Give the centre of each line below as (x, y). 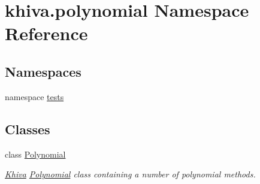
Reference (46, 33)
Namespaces (43, 71)
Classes (28, 129)
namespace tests (34, 96)
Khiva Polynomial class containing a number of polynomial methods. (130, 174)
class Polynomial (35, 154)
